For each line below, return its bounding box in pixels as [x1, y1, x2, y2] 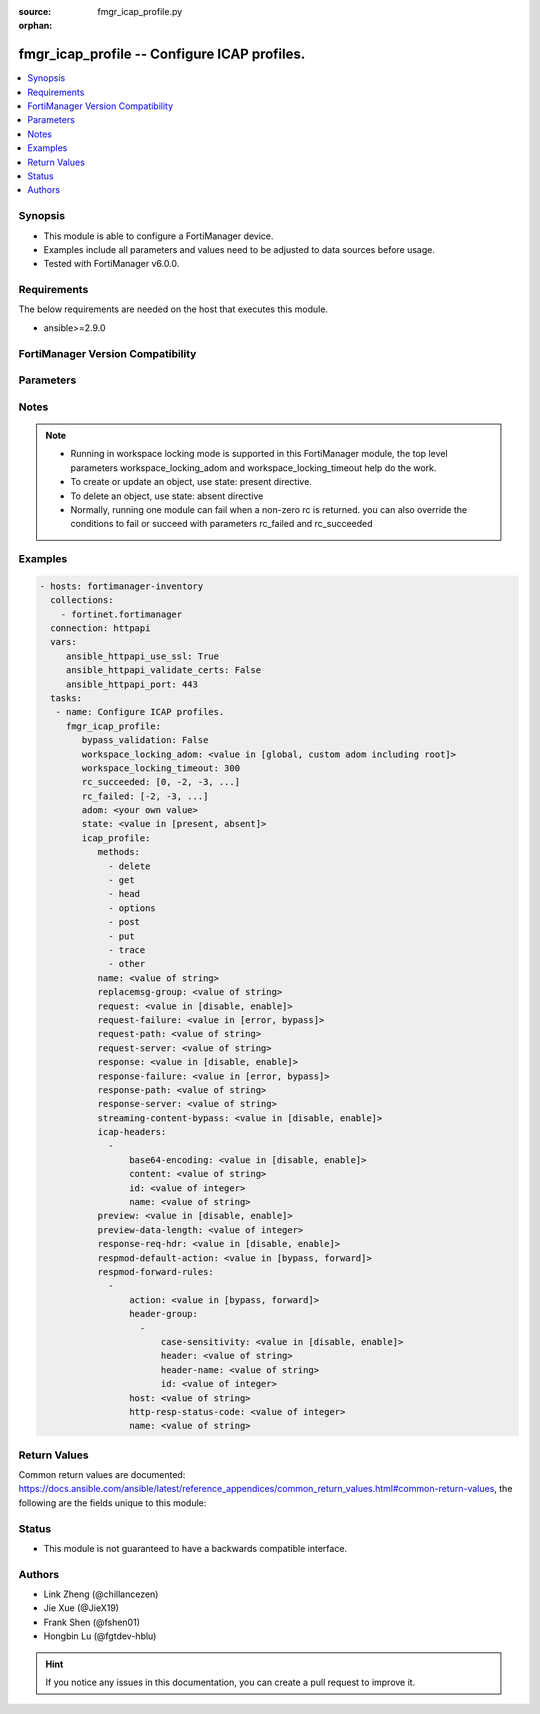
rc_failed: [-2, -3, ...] [81, 790, 209, 802]
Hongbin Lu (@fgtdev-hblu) [43, 1630, 157, 1642]
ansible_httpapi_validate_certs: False [65, 665, 262, 676]
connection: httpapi [50, 623, 151, 634]
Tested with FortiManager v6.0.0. [43, 258, 180, 270]
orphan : [18, 20, 53, 32]
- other [108, 958, 146, 970]
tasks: [50, 692, 83, 704]
